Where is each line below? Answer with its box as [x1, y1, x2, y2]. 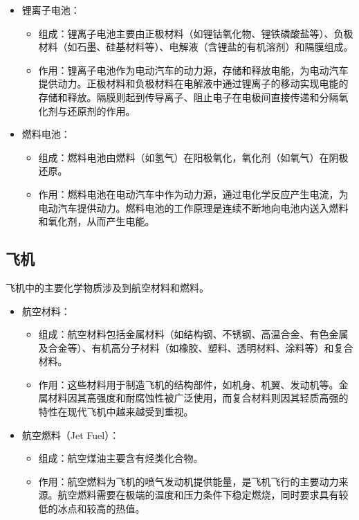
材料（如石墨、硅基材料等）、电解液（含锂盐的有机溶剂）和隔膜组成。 [38, 39, 353, 54]
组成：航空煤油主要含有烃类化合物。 [38, 451, 203, 465]
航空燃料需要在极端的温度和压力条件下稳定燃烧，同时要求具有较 [57, 487, 349, 502]
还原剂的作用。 [67, 103, 136, 118]
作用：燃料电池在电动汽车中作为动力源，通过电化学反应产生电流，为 [38, 186, 349, 201]
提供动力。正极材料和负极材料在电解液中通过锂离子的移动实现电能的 [38, 76, 349, 91]
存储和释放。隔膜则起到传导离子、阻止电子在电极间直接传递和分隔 [38, 89, 339, 104]
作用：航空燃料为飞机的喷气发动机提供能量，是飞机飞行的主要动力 [38, 474, 339, 488]
